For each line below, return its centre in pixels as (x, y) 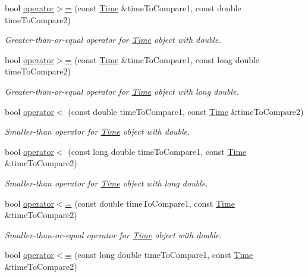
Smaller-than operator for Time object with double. (98, 131)
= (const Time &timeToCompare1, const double (153, 8)
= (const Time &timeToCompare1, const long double (162, 59)
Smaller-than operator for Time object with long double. (106, 183)
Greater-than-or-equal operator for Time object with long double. (122, 91)
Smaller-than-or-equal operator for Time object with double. (113, 234)
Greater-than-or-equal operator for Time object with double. (113, 40)
